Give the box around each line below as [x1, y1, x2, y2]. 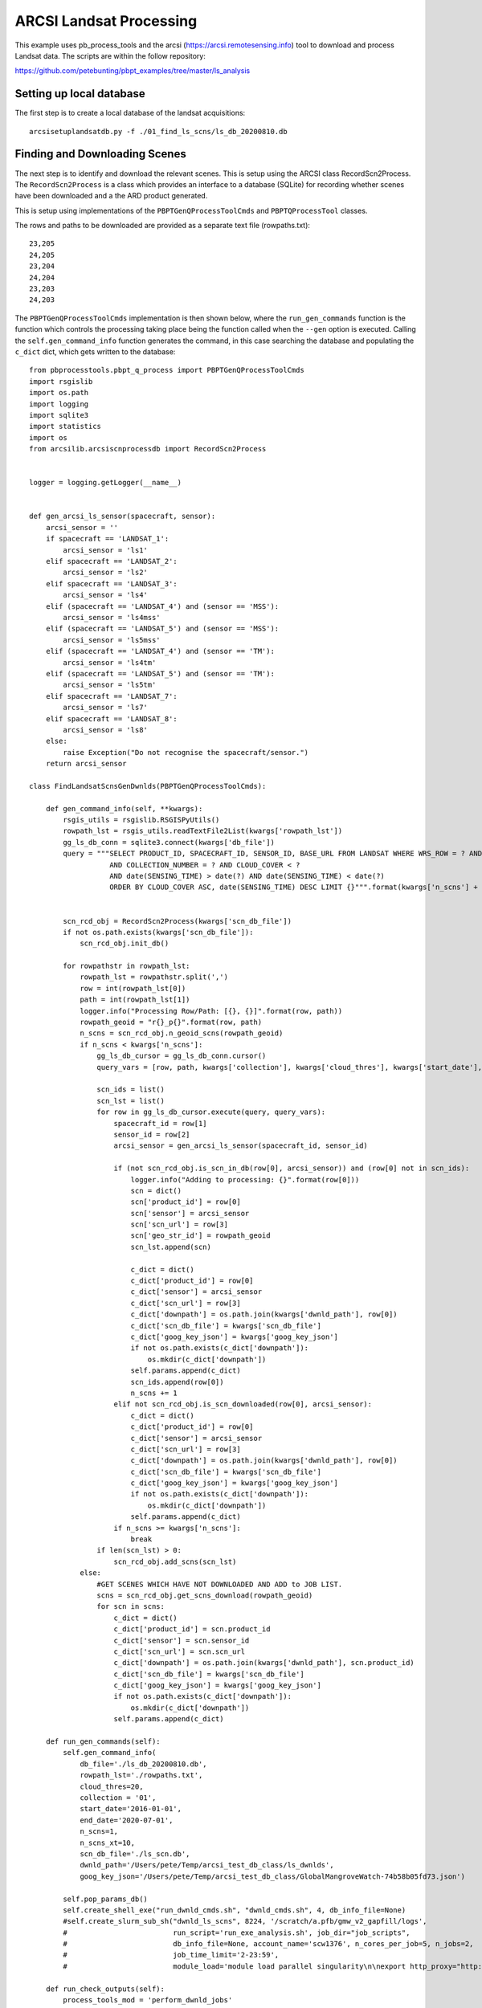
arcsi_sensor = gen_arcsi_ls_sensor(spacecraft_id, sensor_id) [113, 1141, 369, 1150]
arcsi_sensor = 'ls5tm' [63, 680, 157, 690]
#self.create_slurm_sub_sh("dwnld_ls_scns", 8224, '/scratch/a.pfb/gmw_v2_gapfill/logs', [63, 1916, 427, 1926]
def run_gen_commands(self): [45, 1737, 161, 1746]
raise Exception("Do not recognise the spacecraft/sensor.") [63, 748, 309, 757]
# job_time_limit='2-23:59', [63, 1950, 280, 1960]
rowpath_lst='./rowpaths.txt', [80, 1771, 203, 1780]
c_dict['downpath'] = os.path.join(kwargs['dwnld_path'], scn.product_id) [113, 1659, 415, 1667]
